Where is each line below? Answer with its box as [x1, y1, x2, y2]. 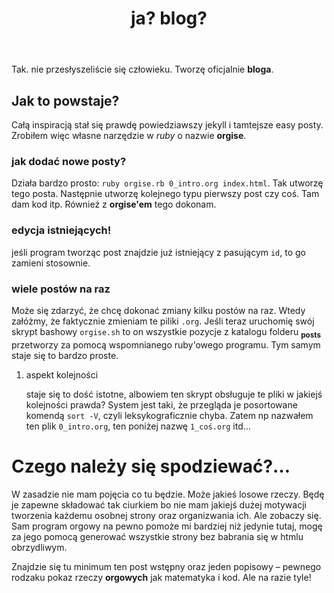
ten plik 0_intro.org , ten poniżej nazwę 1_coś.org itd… [25, 420, 251, 432]
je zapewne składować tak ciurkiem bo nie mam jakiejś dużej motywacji [11, 498, 307, 511]
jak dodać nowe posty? [11, 154, 127, 168]
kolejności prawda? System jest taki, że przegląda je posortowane [25, 398, 298, 411]
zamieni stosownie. [11, 257, 91, 269]
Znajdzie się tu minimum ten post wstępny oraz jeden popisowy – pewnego [11, 560, 322, 572]
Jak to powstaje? [11, 92, 120, 109]
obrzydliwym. [11, 541, 68, 553]
